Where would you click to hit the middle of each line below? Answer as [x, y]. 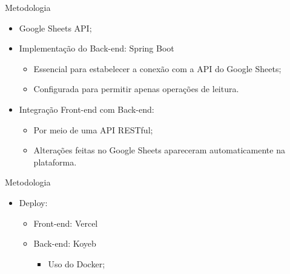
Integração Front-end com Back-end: [87, 109]
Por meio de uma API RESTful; [93, 129]
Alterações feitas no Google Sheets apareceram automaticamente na [159, 150]
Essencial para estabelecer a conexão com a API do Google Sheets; [157, 68]
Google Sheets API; [55, 28]
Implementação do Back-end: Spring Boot [97, 48]
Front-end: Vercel [66, 223]
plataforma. [55, 162]
